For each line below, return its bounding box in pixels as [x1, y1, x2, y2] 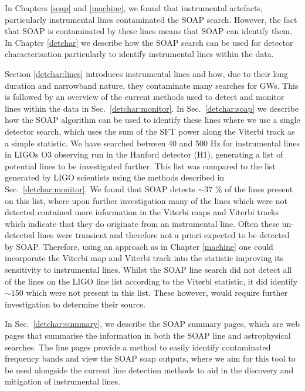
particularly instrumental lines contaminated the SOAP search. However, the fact [5, 13, 297, 25]
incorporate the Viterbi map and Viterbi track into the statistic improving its [5, 252, 283, 264]
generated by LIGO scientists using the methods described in [5, 171, 225, 183]
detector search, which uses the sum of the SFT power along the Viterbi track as [5, 125, 295, 137]
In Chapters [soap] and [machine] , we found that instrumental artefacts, [5, 2, 263, 14]
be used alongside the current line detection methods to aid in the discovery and [5, 363, 294, 376]
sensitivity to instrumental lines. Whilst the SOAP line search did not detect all [5, 263, 292, 276]
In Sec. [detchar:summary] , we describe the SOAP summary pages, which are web [5, 318, 300, 330]
